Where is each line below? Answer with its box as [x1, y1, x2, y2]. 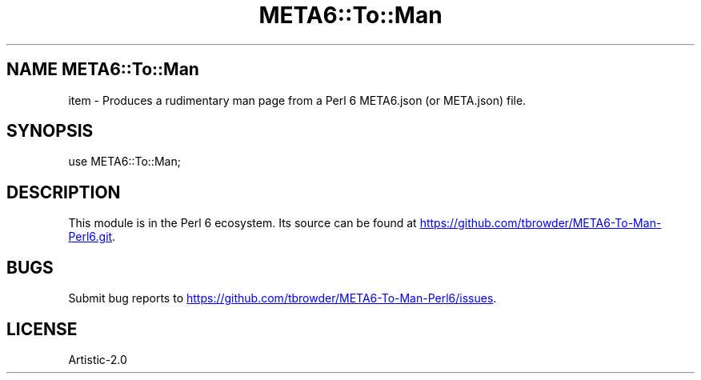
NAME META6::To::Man [6, 59, 199, 80]
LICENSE [6, 318, 78, 339]
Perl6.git [68, 230, 113, 244]
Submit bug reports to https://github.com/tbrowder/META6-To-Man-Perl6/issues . [68, 291, 497, 306]
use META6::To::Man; [68, 154, 181, 169]
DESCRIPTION [6, 182, 121, 202]
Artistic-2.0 [68, 352, 127, 366]
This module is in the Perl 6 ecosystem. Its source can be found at [68, 216, 417, 230]
